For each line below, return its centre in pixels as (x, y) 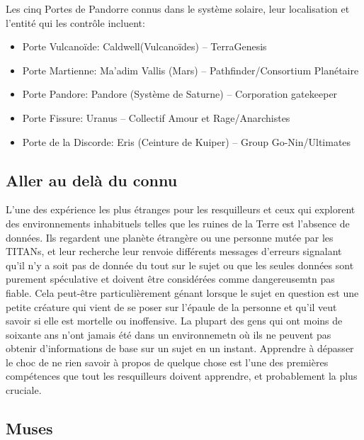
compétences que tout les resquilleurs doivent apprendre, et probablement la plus (182, 376)
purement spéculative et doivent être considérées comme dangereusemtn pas (170, 279)
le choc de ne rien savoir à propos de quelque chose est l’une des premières (167, 362)
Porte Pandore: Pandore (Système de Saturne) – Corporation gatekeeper (180, 94)
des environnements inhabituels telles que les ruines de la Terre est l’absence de (178, 223)
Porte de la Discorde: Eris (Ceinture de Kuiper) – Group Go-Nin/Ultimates (187, 141)
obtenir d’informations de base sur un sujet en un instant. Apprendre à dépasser (180, 348)
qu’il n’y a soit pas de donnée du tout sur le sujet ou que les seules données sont (180, 265)
